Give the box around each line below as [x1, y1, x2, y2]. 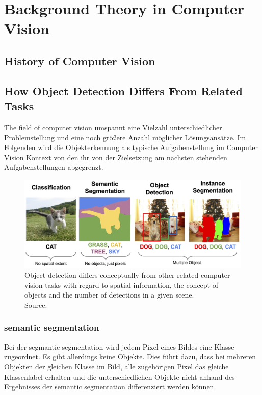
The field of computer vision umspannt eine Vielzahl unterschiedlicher [4, 121, 222, 132]
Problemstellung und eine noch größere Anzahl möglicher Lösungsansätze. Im [4, 132, 246, 142]
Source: [24, 299, 47, 310]
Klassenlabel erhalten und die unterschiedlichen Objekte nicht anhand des [4, 371, 235, 382]
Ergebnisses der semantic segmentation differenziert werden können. [4, 381, 216, 392]
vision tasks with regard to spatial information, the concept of [24, 279, 219, 290]
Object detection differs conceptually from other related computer [24, 269, 230, 280]
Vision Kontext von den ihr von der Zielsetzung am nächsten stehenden [4, 152, 227, 162]
